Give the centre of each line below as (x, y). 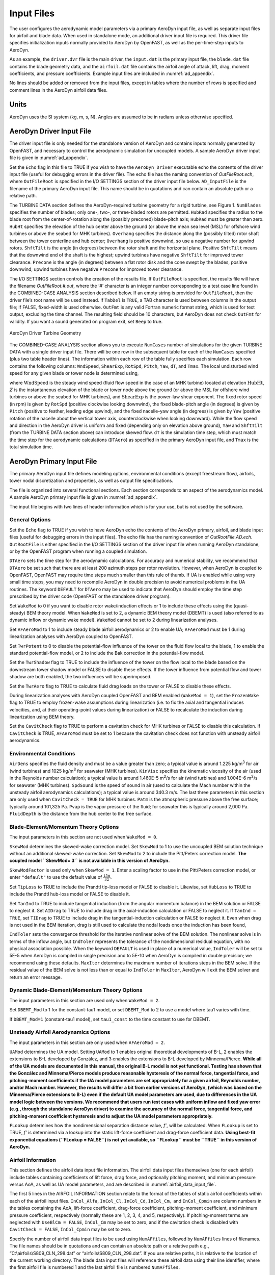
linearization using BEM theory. (42, 717)
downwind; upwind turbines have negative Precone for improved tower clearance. (96, 269)
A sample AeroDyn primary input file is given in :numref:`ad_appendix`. (84, 497)
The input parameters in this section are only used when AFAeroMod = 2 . (87, 1042)
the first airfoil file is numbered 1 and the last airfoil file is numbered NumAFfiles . (95, 1267)
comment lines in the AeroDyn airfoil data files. (59, 90)
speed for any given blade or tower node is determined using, (74, 373)
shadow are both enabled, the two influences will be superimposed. (80, 677)
